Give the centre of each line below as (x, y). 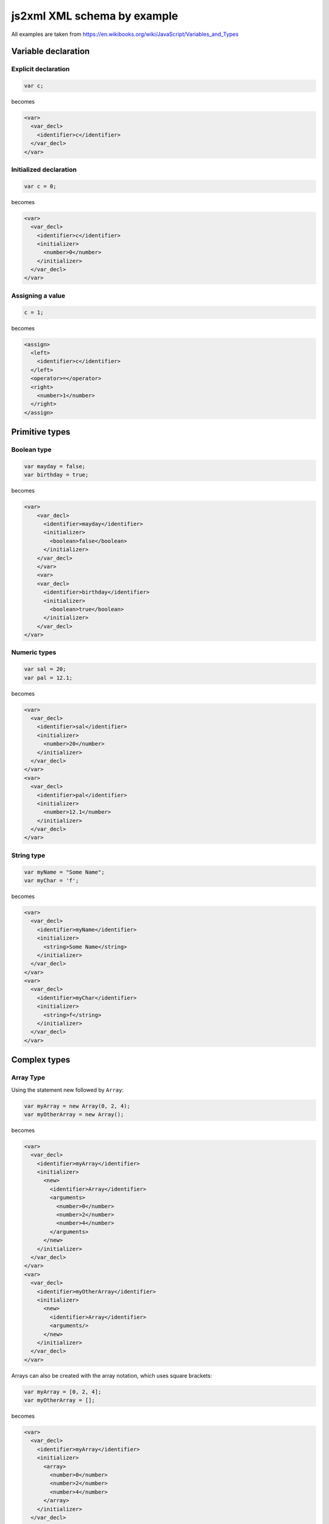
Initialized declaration (44, 169)
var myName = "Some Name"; (64, 872)
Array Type (28, 1078)
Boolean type (31, 450)
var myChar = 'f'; (51, 880)
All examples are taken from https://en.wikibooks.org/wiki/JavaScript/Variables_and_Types (125, 34)
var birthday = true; (56, 475)
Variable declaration (51, 52)
